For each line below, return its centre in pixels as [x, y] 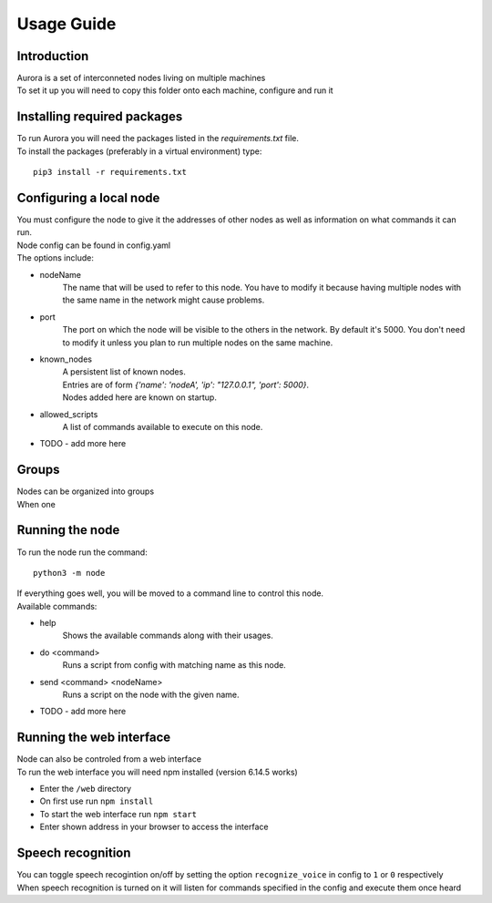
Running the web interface [94, 738]
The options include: [56, 258]
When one [36, 504]
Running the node [68, 530]
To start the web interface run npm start [118, 814]
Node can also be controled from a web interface [109, 759]
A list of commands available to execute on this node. [163, 426]
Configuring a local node [88, 197]
